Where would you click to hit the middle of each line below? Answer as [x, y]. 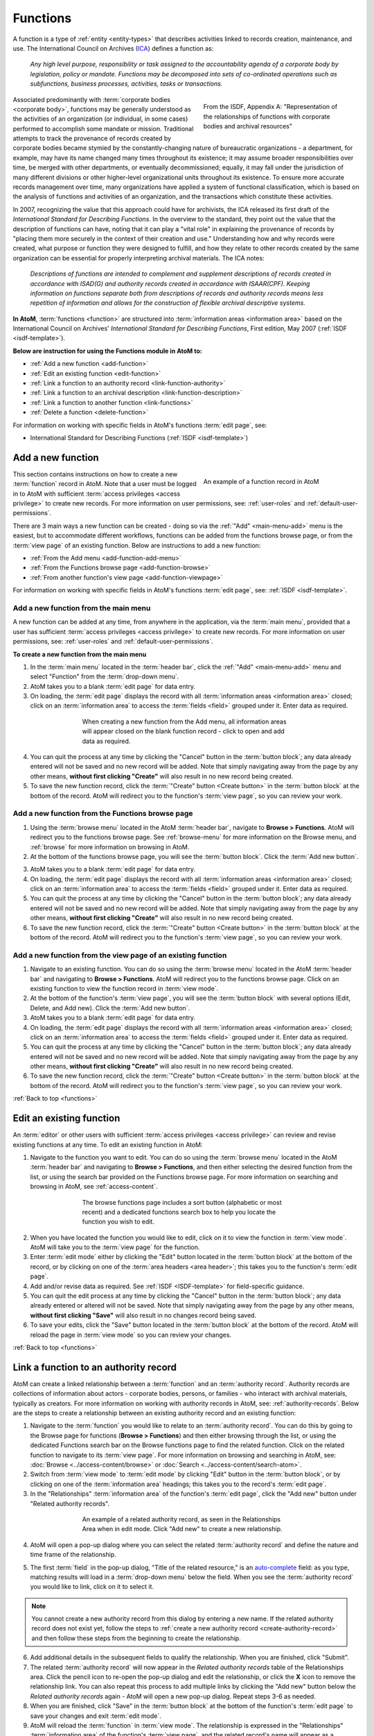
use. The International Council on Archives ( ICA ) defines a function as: [113, 48]
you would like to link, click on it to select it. [92, 1587]
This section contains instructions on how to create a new [95, 474]
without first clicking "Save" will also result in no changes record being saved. [143, 1315]
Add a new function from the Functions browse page [103, 814]
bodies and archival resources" [248, 126]
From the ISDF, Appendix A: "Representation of [270, 107]
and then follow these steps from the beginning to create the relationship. [136, 1638]
